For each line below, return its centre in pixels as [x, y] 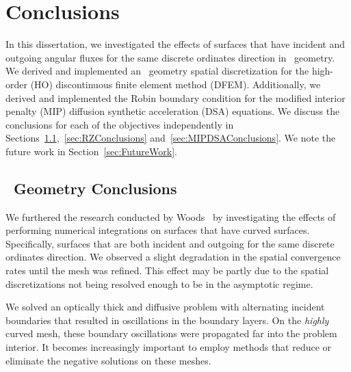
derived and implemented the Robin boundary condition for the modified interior [175, 97]
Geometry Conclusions [95, 188]
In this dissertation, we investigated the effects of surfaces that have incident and [175, 44]
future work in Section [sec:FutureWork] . [91, 151]
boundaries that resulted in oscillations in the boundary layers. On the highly [167, 320]
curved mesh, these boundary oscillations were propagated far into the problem [171, 333]
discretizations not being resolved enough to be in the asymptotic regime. [159, 283]
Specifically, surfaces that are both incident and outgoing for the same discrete [170, 243]
